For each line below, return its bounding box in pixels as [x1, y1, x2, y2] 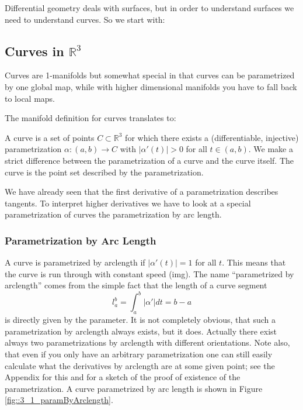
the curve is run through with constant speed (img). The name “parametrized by [5, 267, 294, 280]
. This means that [222, 256, 286, 268]
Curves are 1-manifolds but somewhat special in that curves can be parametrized [5, 69, 295, 81]
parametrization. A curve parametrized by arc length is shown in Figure [5, 382, 263, 394]
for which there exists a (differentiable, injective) [125, 131, 299, 143]
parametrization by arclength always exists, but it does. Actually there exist [5, 325, 277, 337]
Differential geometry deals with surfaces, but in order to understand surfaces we [5, 2, 294, 13]
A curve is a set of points [5, 131, 95, 143]
